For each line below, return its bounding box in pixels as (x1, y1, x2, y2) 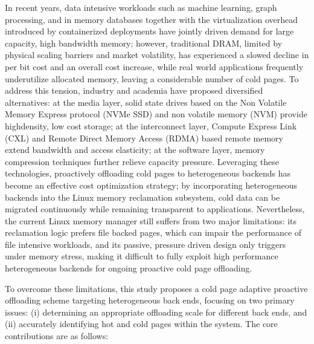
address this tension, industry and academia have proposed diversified (5, 84, 263, 97)
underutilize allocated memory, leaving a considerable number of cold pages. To (5, 72, 299, 85)
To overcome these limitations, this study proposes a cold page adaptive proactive (5, 282, 308, 294)
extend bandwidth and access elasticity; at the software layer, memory (5, 143, 265, 156)
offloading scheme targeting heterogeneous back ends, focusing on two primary (5, 294, 295, 307)
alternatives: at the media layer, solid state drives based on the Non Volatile (5, 96, 287, 108)
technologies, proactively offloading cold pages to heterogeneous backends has (5, 167, 290, 180)
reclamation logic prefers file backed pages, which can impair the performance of (5, 226, 302, 239)
